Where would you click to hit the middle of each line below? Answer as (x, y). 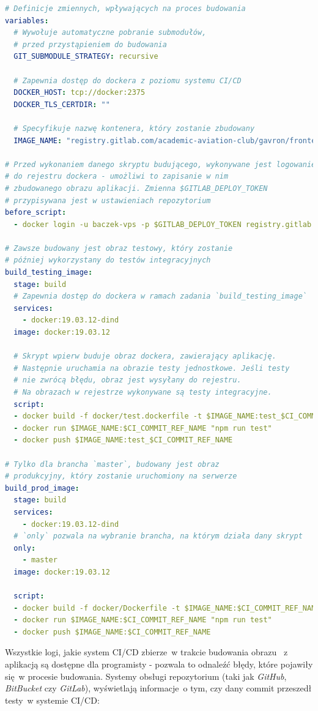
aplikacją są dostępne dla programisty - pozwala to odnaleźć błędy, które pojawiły (159, 664)
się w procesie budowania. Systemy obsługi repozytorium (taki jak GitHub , (146, 676)
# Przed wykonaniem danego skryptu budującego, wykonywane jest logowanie (161, 164)
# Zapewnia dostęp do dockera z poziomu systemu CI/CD (128, 80)
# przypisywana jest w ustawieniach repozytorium (108, 200)
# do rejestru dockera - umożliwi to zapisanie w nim (117, 177)
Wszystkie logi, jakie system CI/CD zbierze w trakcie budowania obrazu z (146, 652)
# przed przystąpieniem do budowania (90, 44)
